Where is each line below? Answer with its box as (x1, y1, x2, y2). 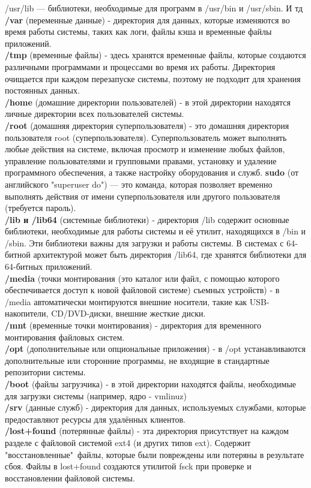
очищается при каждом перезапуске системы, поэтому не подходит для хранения (5, 72, 301, 85)
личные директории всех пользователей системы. (5, 107, 184, 120)
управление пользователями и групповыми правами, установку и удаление (5, 154, 277, 167)
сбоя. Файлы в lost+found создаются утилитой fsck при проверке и (5, 460, 252, 472)
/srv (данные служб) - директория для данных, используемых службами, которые (5, 401, 306, 414)
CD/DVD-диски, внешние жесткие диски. (51, 307, 206, 320)
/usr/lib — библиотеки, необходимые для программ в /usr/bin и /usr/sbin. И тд (5, 2, 303, 14)
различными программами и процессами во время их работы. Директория (5, 60, 276, 73)
